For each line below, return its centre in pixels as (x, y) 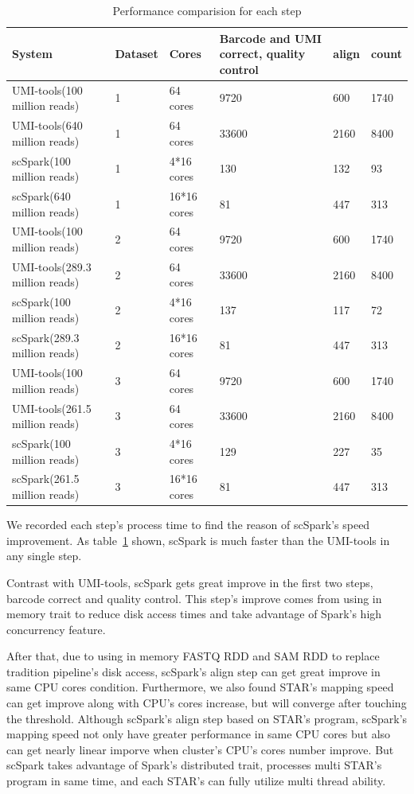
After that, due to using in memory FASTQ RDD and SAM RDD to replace (193, 656)
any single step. (44, 556)
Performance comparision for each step (207, 10)
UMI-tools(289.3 (52, 266)
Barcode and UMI (270, 38)
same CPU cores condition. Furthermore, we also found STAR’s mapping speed (200, 687)
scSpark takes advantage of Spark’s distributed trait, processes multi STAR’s (194, 765)
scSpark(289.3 (46, 337)
